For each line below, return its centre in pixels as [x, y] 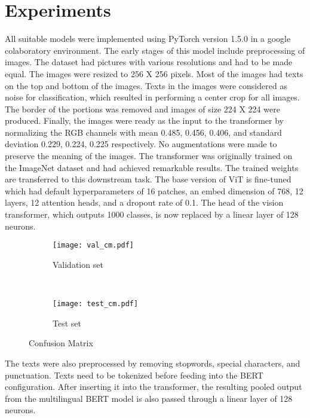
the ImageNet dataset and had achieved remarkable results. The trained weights [152, 167]
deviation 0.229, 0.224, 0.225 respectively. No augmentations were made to [141, 144]
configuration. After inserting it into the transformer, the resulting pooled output [154, 387]
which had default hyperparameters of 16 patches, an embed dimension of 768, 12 [154, 190]
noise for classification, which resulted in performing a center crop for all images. [152, 97]
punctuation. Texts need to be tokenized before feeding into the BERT [134, 375]
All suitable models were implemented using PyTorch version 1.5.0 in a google [148, 39]
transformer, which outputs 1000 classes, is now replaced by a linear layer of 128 [152, 214]
